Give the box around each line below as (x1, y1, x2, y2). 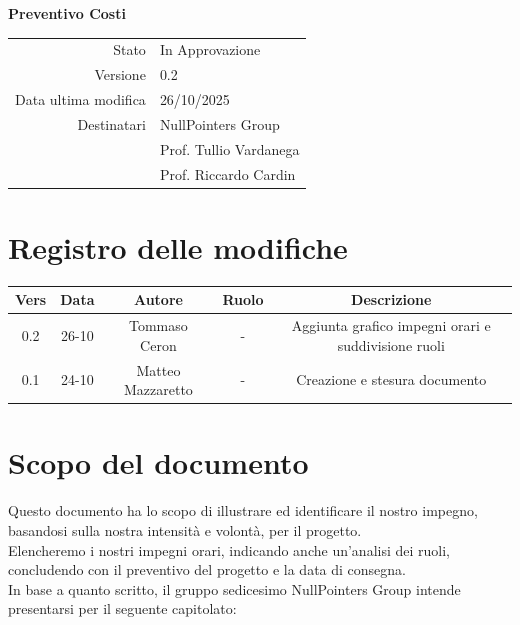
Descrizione (351, 289, 432, 310)
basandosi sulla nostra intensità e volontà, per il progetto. (8, 519, 362, 540)
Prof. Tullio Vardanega (159, 138, 300, 159)
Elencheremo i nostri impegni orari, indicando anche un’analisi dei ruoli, (8, 539, 450, 560)
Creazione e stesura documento (296, 369, 487, 390)
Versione (94, 64, 146, 85)
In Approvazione (159, 39, 261, 60)
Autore (133, 289, 183, 310)
